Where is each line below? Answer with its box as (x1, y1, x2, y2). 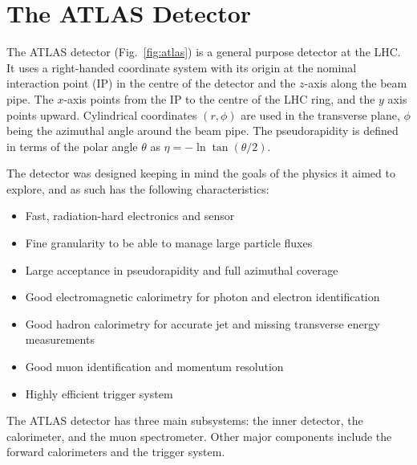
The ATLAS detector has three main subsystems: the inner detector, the (6, 412, 363, 429)
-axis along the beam (304, 75, 407, 92)
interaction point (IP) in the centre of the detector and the (6, 75, 296, 92)
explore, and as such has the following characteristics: (6, 180, 269, 197)
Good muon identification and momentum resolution (25, 358, 284, 375)
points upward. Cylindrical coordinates (6, 106, 197, 123)
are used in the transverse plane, (241, 106, 400, 123)
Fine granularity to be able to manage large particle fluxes (25, 235, 313, 251)
